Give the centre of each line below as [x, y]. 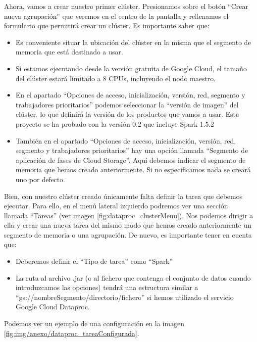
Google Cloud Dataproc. [53, 307]
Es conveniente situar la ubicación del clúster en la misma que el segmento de [133, 42]
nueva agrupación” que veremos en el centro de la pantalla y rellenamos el [116, 16]
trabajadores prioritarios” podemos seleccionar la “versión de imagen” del [127, 104]
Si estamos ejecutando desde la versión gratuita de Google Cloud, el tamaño [131, 68]
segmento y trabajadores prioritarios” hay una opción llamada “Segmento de [132, 150]
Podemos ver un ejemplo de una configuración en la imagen [94, 323]
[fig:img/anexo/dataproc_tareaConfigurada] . [72, 333]
